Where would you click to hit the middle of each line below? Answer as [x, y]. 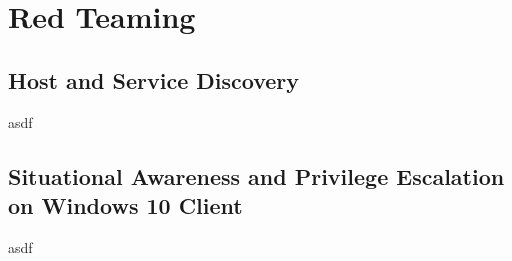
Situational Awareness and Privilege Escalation [256, 175]
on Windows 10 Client [125, 204]
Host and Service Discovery [154, 79]
